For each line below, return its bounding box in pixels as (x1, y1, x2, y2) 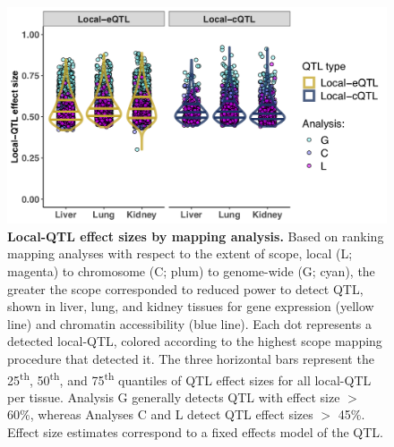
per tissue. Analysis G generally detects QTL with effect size (7, 387, 340, 406)
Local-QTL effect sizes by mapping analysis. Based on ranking (7, 226, 384, 245)
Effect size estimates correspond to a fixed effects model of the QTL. (7, 423, 383, 441)
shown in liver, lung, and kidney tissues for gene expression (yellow (7, 297, 374, 316)
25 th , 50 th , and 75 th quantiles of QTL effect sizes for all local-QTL (7, 367, 372, 389)
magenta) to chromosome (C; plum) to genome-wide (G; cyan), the (7, 262, 375, 280)
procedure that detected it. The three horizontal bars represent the (7, 349, 374, 367)
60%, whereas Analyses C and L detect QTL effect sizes (7, 405, 313, 424)
